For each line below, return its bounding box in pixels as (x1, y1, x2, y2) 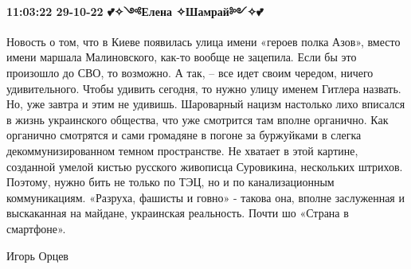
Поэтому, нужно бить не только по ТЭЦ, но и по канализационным (6, 173, 335, 190)
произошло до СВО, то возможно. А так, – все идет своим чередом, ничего (6, 64, 374, 80)
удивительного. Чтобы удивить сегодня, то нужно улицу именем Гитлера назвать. (6, 80, 401, 96)
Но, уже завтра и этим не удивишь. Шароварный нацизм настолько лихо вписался (6, 96, 405, 112)
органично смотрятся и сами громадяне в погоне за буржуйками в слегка (6, 127, 362, 143)
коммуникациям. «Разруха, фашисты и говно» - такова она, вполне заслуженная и (6, 189, 405, 205)
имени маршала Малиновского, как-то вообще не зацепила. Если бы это (6, 49, 357, 65)
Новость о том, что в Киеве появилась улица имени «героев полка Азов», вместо (6, 33, 401, 49)
